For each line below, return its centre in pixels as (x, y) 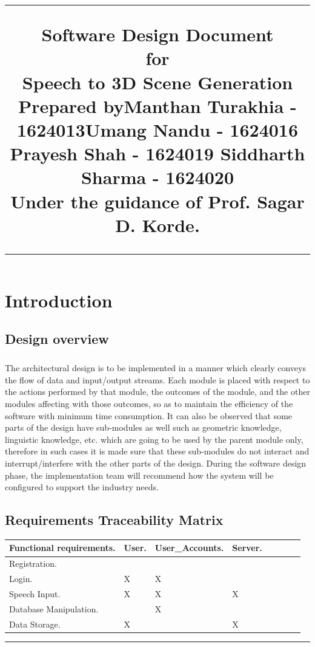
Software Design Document (157, 34)
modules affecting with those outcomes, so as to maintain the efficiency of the (149, 403)
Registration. (33, 563)
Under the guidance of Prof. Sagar (157, 201)
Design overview (57, 339)
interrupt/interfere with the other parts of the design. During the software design (156, 463)
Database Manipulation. (54, 608)
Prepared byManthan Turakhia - (157, 105)
